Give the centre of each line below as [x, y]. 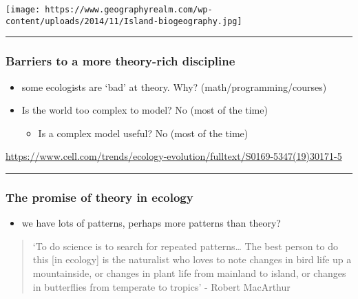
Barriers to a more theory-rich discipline [120, 61]
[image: [23, 10]
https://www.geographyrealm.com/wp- [129, 10]
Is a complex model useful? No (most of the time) [143, 133]
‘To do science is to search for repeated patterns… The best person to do [186, 246]
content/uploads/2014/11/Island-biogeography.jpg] [124, 21]
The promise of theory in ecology [99, 197]
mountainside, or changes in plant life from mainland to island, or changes [189, 272]
